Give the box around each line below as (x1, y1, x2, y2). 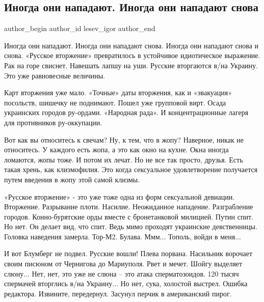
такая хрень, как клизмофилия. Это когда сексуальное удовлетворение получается (4, 164, 258, 175)
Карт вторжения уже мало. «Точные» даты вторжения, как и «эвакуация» (4, 87, 232, 98)
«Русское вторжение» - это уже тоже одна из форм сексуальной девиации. (4, 191, 235, 202)
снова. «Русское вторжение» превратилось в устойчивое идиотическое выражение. (4, 50, 260, 61)
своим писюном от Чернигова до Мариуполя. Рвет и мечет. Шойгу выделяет (4, 258, 243, 269)
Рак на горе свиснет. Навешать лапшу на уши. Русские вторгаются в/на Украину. (4, 60, 258, 70)
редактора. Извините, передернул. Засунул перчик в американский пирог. (4, 288, 232, 298)
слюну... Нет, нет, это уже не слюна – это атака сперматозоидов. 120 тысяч (4, 268, 239, 279)
